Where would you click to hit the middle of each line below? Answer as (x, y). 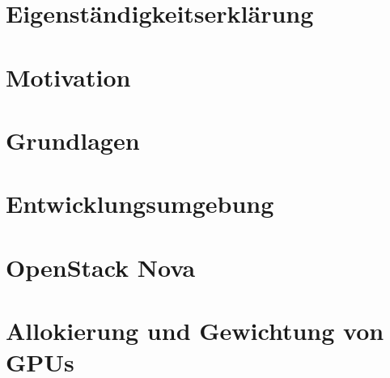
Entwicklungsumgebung (140, 204)
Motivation (68, 76)
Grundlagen (73, 140)
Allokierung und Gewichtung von (195, 331)
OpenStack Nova (101, 267)
